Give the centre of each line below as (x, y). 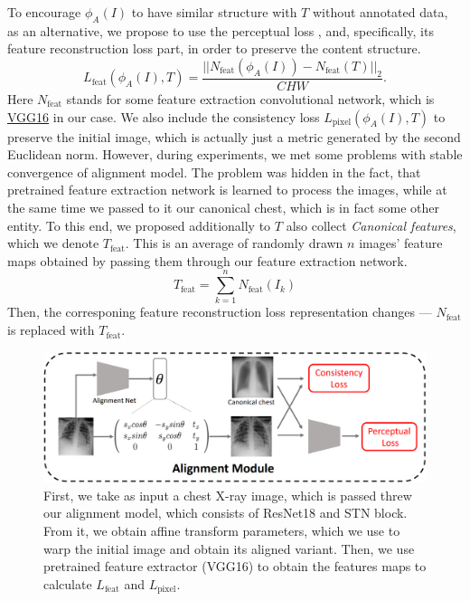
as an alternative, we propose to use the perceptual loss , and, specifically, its (221, 30)
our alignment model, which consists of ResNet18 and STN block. (226, 513)
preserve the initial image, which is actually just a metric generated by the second (234, 136)
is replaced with (51, 330)
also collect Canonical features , (371, 225)
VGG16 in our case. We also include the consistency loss (164, 116)
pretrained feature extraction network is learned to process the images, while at (227, 190)
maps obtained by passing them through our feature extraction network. (207, 260)
